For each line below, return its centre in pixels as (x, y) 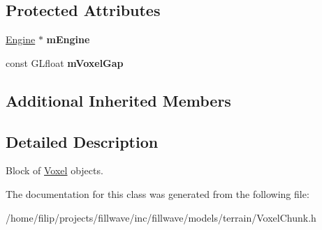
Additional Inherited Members (118, 100)
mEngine (68, 39)
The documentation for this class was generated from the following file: (158, 193)
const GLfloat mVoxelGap (65, 62)
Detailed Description (82, 141)
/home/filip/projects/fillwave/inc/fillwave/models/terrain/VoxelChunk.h (161, 217)
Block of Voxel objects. (54, 170)
